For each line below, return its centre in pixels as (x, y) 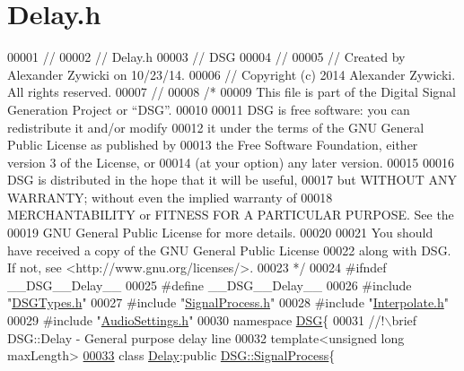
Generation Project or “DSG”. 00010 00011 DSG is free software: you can (209, 109)
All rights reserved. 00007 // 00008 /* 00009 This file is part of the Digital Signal (232, 92)
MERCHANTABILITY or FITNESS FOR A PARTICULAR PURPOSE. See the (231, 215)
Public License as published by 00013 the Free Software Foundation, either (213, 145)
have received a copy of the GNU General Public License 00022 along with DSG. (229, 250)
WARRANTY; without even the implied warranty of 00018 (170, 197)
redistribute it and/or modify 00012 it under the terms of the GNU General (216, 127)
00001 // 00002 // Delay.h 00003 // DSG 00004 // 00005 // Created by (206, 57)
